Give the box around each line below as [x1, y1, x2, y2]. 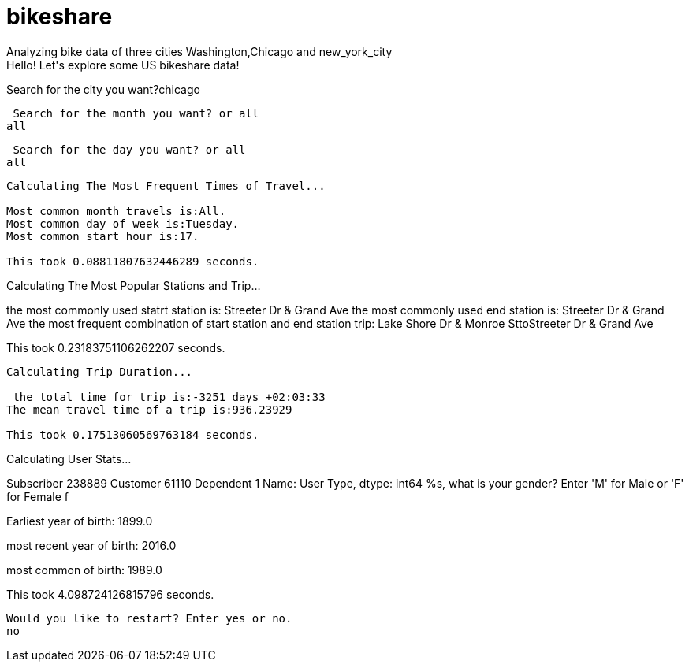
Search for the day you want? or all [13, 143, 246, 156]
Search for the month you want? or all [13, 106, 259, 120]
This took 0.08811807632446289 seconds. [6, 254, 259, 268]
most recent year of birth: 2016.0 [6, 538, 177, 552]
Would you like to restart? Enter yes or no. [6, 611, 292, 625]
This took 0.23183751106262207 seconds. [6, 340, 225, 354]
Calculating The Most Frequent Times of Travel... [6, 179, 326, 192]
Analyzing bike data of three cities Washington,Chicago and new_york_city [6, 44, 393, 58]
